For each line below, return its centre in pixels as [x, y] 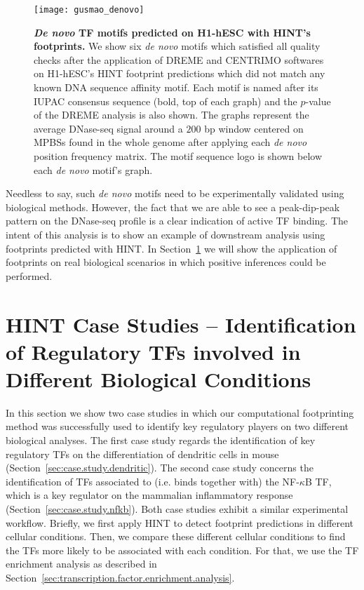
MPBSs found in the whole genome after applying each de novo [170, 142]
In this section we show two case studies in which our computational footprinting [180, 412]
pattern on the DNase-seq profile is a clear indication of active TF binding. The [177, 221]
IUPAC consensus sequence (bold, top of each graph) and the [166, 101]
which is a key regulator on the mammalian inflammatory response [149, 495]
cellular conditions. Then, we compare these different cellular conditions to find [176, 536]
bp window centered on [254, 128]
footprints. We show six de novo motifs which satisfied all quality [177, 46]
